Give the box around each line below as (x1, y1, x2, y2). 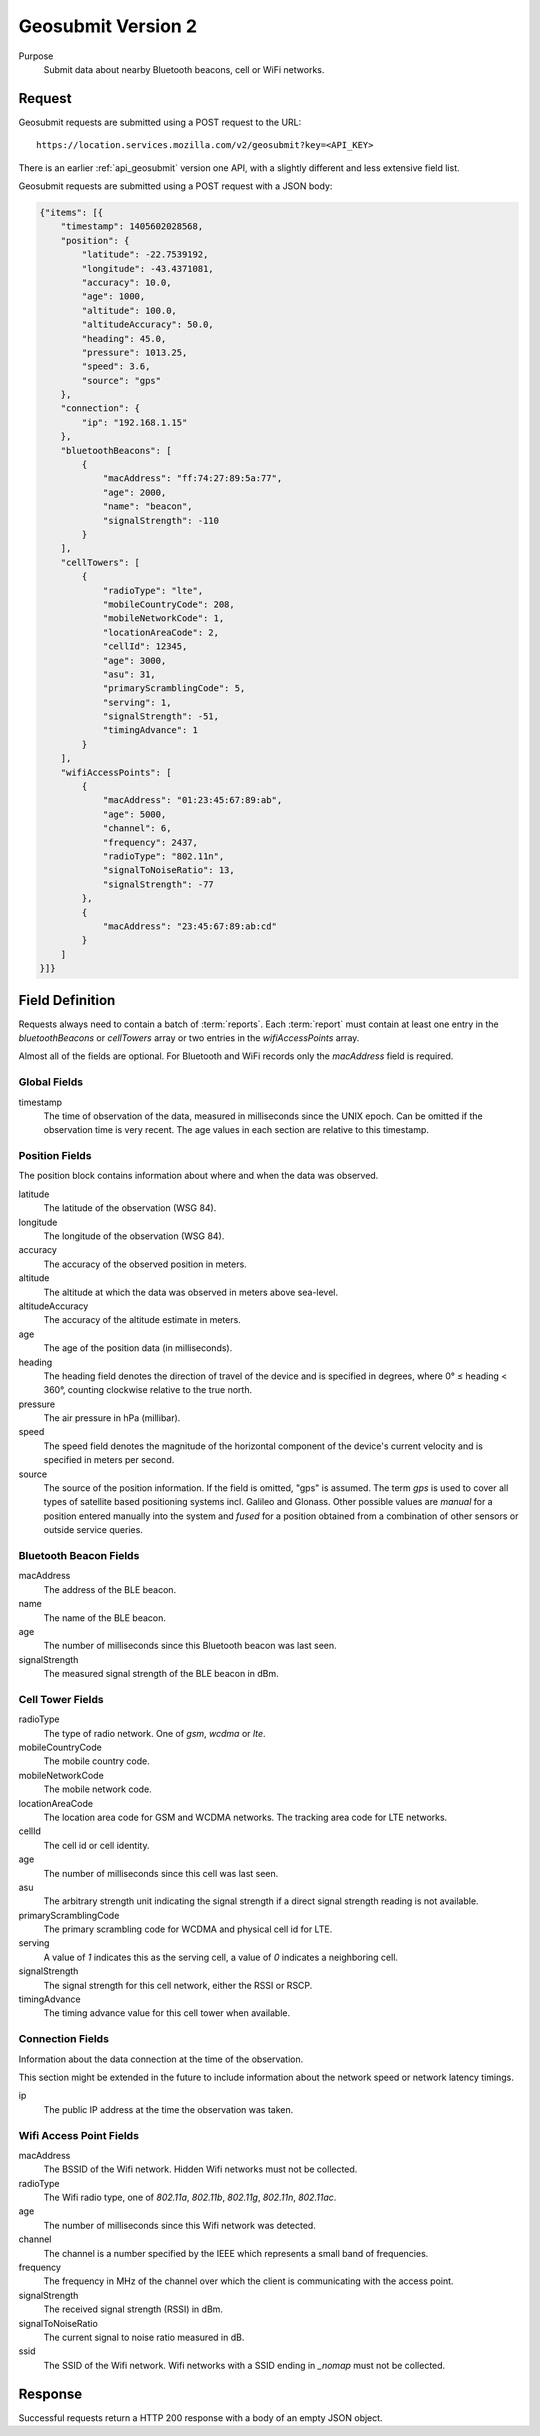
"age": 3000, (102, 655, 167, 666)
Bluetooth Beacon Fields (18, 1548, 140, 1562)
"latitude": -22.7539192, (81, 249, 209, 260)
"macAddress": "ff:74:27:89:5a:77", (102, 473, 283, 484)
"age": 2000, (102, 486, 167, 498)
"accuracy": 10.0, (81, 276, 172, 288)
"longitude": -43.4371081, (81, 263, 214, 274)
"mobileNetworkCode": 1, (102, 613, 225, 624)
